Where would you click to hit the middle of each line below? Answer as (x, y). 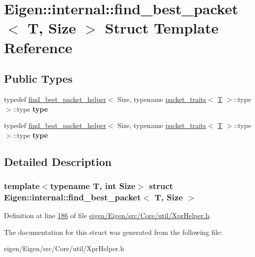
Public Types (38, 79)
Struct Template (162, 28)
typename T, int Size (93, 186)
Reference (38, 47)
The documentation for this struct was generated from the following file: (113, 232)
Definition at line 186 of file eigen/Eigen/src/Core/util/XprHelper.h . (108, 215)
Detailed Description (58, 161)
